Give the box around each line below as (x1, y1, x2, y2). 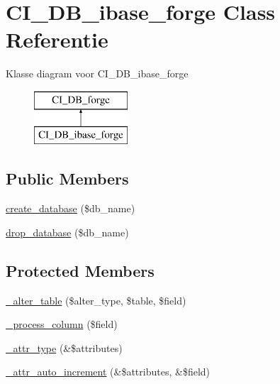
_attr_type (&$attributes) (6, 340, 123, 355)
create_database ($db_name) (6, 201, 135, 216)
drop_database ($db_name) (6, 224, 129, 239)
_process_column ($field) (6, 317, 118, 331)
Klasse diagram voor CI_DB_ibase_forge (6, 66, 189, 81)
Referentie (6, 25, 108, 54)
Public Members (6, 168, 129, 190)
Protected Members (6, 259, 155, 281)
